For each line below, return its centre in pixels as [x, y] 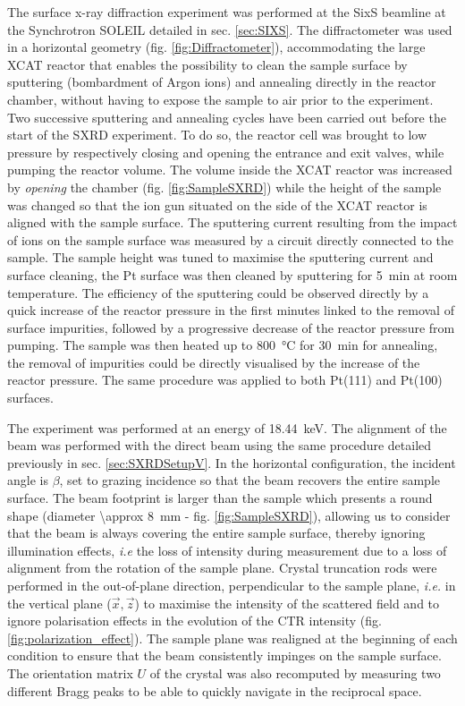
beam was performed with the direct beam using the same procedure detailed [220, 445]
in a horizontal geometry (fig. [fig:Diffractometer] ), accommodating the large [216, 47]
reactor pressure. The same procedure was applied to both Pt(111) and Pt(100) [225, 380]
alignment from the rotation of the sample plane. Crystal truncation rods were [222, 568]
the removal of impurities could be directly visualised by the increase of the [214, 362]
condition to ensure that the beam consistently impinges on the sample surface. [224, 655]
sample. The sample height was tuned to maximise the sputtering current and [220, 257]
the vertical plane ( [59, 603]
